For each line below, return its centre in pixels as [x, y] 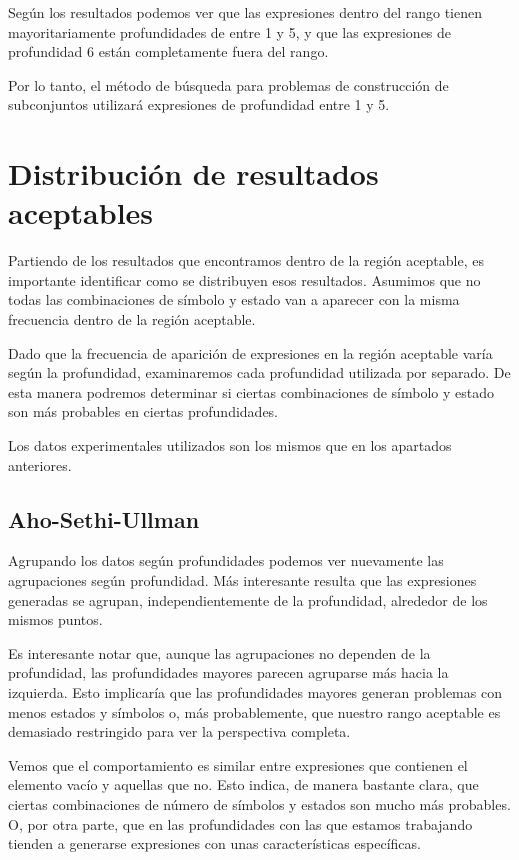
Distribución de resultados [193, 173]
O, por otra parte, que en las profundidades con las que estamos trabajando [240, 823]
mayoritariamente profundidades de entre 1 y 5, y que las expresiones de [230, 31]
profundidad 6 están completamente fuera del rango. [168, 51]
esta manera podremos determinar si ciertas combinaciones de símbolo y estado [251, 391]
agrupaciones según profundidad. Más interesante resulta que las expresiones [242, 580]
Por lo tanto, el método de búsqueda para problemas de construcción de [228, 84]
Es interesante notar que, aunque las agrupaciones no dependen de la [219, 652]
